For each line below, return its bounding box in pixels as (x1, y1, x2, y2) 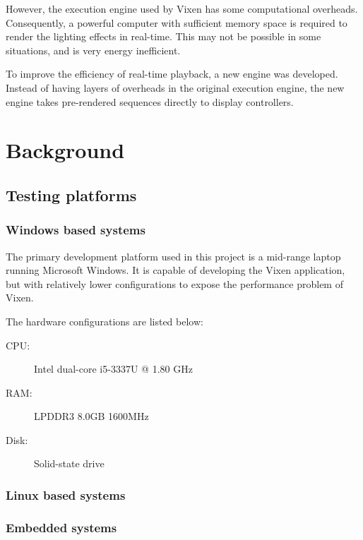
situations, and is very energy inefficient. (6, 42, 181, 57)
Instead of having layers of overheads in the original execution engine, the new (6, 80, 345, 95)
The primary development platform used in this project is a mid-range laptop (6, 248, 341, 263)
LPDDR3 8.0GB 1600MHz (34, 409, 149, 424)
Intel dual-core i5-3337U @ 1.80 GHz (34, 361, 193, 376)
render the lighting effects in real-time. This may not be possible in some (6, 29, 321, 44)
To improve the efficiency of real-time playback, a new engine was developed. (6, 66, 338, 81)
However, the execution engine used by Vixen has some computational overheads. (6, 1, 358, 16)
